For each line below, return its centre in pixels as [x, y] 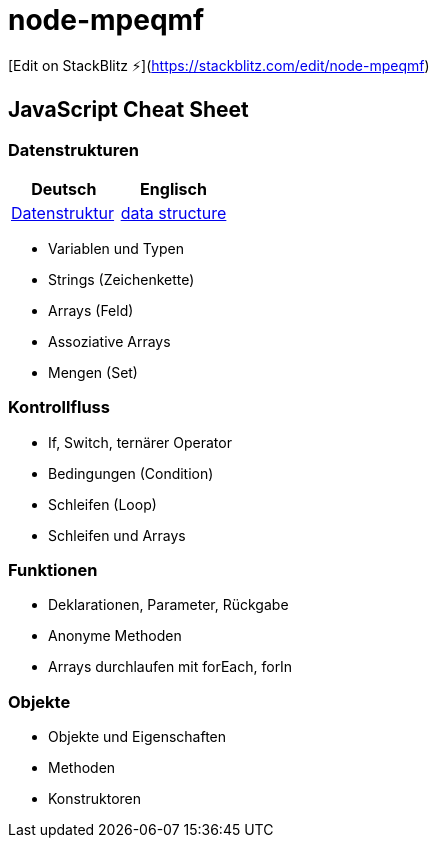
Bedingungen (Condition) [131, 473]
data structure [173, 212]
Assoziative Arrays [109, 341]
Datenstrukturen [73, 149]
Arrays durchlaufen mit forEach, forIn [170, 667]
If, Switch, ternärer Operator [140, 442]
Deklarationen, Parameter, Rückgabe [168, 605]
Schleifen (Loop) [102, 504]
